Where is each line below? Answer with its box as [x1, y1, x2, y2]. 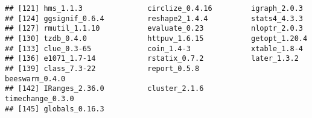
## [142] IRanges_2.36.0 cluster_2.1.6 [5, 84, 204, 93]
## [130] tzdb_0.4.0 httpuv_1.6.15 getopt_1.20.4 [5, 34, 308, 43]
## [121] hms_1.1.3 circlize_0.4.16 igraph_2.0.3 [5, 4, 303, 13]
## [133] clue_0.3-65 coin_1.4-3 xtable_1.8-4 [5, 44, 303, 53]
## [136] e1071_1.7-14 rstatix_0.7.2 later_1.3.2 [5, 54, 299, 63]
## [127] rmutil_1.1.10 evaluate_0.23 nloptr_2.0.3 [5, 24, 303, 33]
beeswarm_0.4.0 [5, 74, 66, 83]
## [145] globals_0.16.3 [5, 104, 104, 113]
